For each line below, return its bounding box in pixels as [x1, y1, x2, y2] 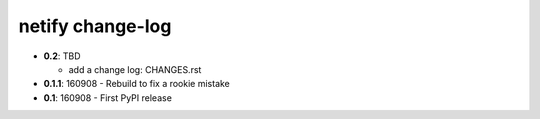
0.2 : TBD [43, 50, 81, 62]
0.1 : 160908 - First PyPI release [43, 91, 172, 104]
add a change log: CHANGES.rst [68, 63, 202, 75]
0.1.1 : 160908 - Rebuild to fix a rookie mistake [43, 78, 230, 90]
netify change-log [18, 15, 172, 37]
